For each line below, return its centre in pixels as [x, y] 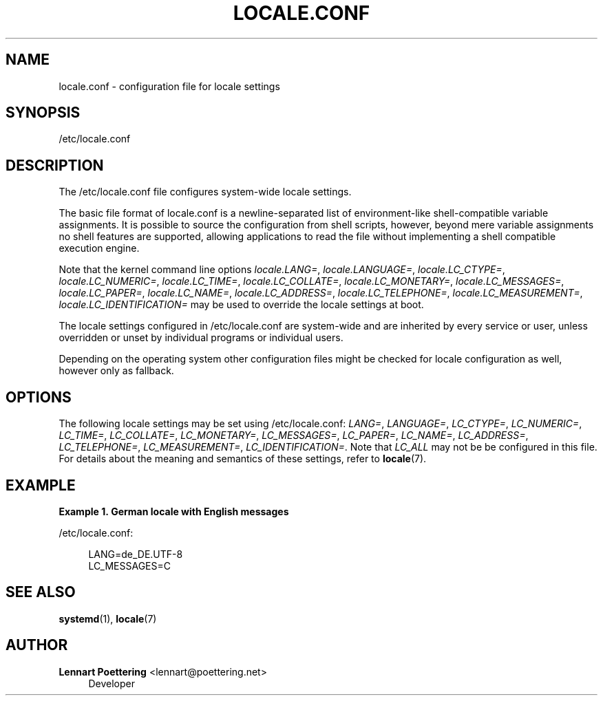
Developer [112, 683]
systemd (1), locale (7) [108, 618]
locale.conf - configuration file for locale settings [169, 86]
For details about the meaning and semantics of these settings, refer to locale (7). [243, 459]
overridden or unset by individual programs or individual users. [201, 338]
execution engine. [99, 248]
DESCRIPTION [55, 165]
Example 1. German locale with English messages [174, 511]
